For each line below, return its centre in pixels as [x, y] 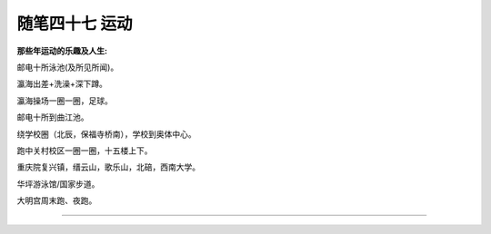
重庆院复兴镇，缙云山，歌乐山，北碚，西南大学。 [108, 167]
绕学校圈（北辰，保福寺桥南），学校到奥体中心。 [106, 134]
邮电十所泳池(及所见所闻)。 [68, 67]
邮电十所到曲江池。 [53, 117]
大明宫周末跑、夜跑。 [57, 200]
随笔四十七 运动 [75, 24]
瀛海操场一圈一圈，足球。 [65, 101]
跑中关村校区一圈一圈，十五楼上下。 [85, 151]
